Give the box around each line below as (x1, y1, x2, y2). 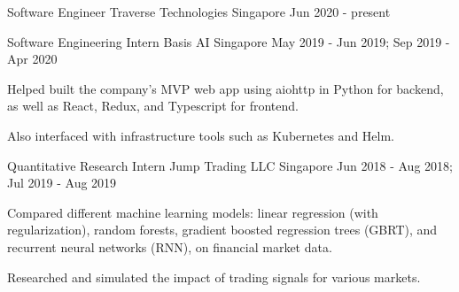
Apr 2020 (7, 50, 58, 68)
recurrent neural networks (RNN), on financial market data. (7, 237, 332, 256)
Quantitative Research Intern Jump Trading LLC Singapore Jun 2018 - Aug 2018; (7, 156, 453, 174)
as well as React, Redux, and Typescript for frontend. (7, 96, 299, 115)
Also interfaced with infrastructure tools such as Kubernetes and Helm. (7, 126, 394, 144)
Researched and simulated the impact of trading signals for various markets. (7, 267, 421, 286)
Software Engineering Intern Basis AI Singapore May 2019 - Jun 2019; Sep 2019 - (7, 32, 450, 50)
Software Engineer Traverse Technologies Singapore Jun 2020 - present (7, 3, 391, 20)
